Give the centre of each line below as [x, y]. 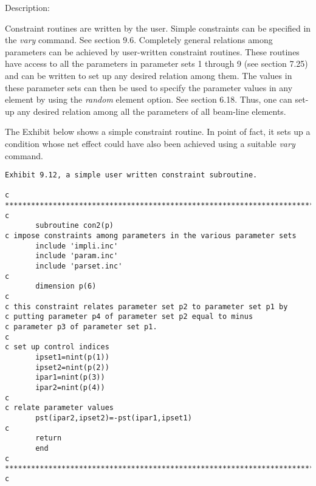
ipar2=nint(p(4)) [70, 387]
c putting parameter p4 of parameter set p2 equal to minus [129, 317]
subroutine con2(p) [74, 226]
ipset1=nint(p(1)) [72, 357]
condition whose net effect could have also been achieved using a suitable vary [150, 143]
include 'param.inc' [77, 256]
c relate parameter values [59, 408]
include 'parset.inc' [79, 266]
